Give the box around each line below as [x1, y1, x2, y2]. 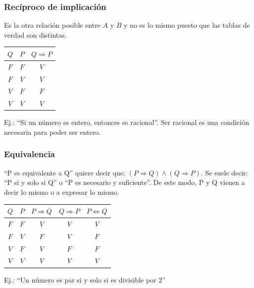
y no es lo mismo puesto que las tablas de [124, 20, 250, 30]
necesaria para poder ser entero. [4, 126, 101, 137]
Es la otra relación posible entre [4, 20, 101, 30]
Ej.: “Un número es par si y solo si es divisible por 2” [4, 274, 165, 285]
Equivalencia [4, 148, 55, 160]
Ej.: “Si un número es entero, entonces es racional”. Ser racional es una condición [4, 117, 249, 127]
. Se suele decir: [201, 167, 248, 177]
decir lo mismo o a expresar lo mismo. [4, 186, 119, 197]
